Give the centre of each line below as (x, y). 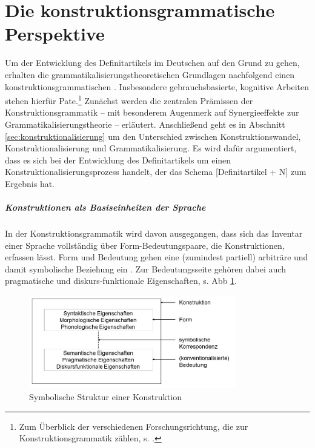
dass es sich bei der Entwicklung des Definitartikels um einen (118, 160)
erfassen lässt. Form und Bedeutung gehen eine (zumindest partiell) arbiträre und (157, 257)
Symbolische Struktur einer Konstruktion (105, 396)
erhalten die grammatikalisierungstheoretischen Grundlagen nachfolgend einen (150, 74)
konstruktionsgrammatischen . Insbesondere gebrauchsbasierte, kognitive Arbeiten (157, 86)
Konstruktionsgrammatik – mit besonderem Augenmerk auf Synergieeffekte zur (152, 112)
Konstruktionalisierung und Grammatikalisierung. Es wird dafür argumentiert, (151, 148)
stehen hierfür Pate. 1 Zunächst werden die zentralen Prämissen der (129, 100)
